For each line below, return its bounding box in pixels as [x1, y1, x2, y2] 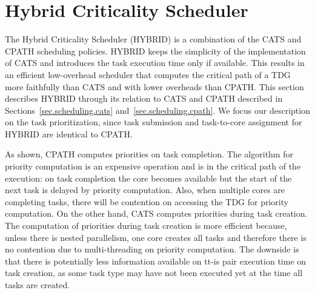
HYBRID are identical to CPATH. [5, 127, 133, 140]
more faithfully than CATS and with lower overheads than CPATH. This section [5, 80, 304, 93]
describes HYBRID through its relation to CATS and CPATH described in [5, 92, 283, 105]
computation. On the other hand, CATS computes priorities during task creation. [5, 207, 308, 220]
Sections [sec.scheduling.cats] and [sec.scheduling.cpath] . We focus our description [5, 104, 310, 116]
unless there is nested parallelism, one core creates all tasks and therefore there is [5, 231, 307, 243]
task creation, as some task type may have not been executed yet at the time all [5, 266, 303, 279]
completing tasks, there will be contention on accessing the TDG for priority [5, 195, 289, 208]
